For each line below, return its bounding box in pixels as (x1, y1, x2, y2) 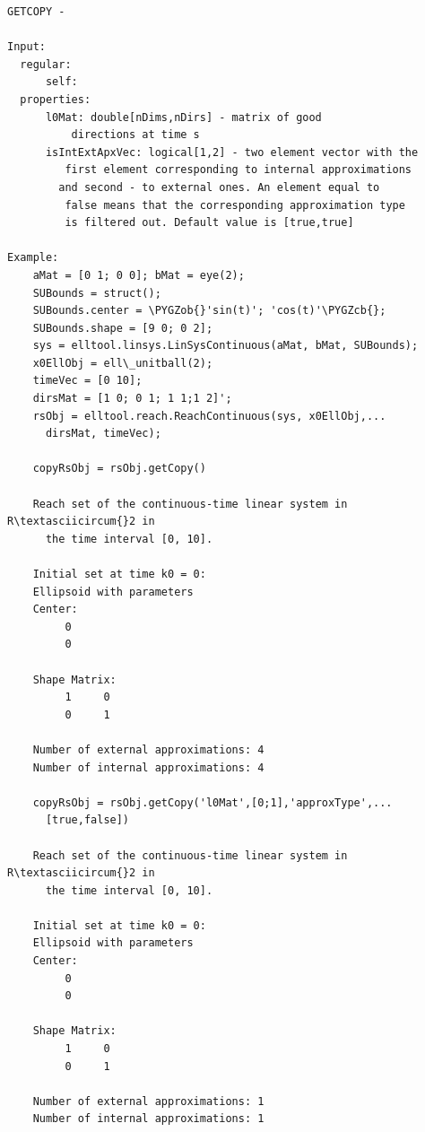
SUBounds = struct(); (32, 286, 161, 300)
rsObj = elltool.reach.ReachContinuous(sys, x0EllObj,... (32, 409, 386, 422)
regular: (20, 57, 72, 71)
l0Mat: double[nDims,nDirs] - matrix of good (45, 110, 322, 124)
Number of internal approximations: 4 (32, 761, 265, 774)
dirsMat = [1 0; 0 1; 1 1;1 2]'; (32, 392, 232, 405)
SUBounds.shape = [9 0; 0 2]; (32, 321, 213, 335)
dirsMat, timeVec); (45, 427, 161, 440)
